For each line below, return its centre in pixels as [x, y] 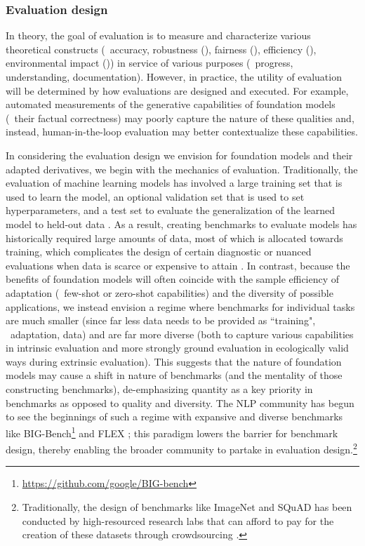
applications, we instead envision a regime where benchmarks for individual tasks [180, 306]
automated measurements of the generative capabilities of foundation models [171, 104]
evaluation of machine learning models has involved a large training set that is [174, 183]
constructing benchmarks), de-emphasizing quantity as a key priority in [159, 389]
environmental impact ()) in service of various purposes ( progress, [150, 63]
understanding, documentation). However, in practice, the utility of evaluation [174, 76]
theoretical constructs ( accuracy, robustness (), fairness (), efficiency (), [161, 49]
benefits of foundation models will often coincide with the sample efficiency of [173, 279]
